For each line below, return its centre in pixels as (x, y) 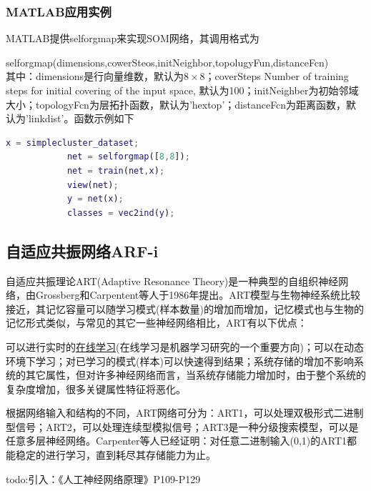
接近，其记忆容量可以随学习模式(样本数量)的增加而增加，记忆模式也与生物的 (185, 308)
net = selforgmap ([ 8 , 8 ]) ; (128, 157)
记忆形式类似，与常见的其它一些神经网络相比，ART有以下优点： (157, 323)
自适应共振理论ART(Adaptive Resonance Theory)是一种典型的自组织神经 (172, 281)
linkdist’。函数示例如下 (81, 118)
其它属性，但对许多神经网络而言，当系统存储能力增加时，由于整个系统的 (196, 375)
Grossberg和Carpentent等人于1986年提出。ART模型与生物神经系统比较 (198, 295)
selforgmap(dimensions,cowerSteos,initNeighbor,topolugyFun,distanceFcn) (167, 62)
